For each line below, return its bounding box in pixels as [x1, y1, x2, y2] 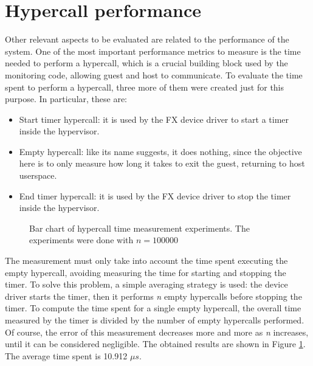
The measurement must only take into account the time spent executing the [5, 254, 288, 267]
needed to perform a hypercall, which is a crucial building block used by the [5, 57, 288, 69]
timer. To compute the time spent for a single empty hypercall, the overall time [5, 302, 301, 314]
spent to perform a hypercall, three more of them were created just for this [5, 80, 284, 93]
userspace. [19, 169, 57, 182]
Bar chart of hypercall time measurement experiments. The [29, 221, 250, 234]
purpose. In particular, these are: [5, 92, 127, 105]
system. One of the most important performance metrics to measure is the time [5, 44, 301, 57]
